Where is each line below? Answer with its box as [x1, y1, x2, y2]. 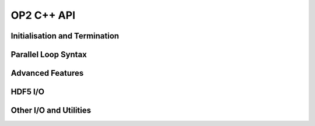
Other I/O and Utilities [10, 106, 92, 116]
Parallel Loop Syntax [10, 50, 87, 60]
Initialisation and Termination [10, 31, 120, 41]
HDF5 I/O [10, 87, 45, 97]
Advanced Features [10, 68, 84, 78]
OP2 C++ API [10, 9, 76, 22]
